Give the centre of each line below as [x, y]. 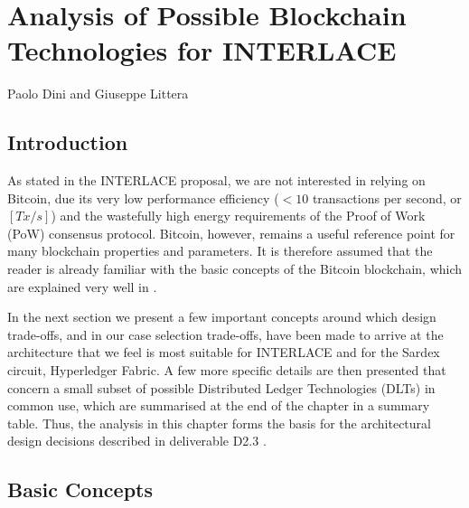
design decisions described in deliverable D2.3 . [137, 441]
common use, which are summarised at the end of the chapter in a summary [219, 405]
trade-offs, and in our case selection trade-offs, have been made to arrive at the [225, 334]
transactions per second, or [387, 198]
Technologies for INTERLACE [202, 50]
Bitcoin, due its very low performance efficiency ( [143, 198]
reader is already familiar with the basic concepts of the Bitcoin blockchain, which [235, 269]
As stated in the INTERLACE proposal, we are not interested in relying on [216, 180]
